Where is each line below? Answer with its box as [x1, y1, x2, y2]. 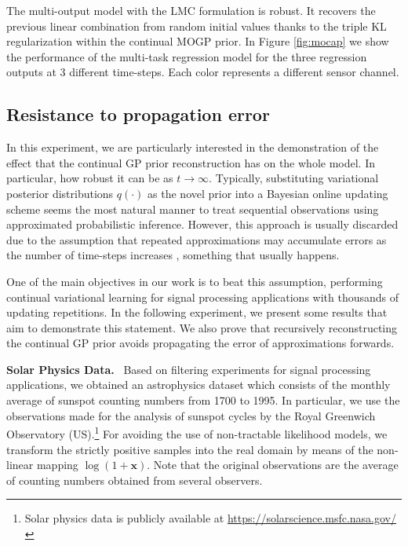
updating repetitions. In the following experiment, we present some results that [6, 304, 388, 321]
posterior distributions [6, 185, 114, 201]
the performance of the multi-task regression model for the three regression [6, 48, 367, 64]
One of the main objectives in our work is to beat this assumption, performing [6, 273, 383, 289]
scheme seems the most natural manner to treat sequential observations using [6, 200, 379, 217]
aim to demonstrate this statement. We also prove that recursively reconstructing [6, 319, 398, 335]
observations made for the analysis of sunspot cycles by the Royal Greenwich [6, 407, 376, 423]
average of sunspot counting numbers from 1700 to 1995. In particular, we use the [6, 392, 400, 409]
